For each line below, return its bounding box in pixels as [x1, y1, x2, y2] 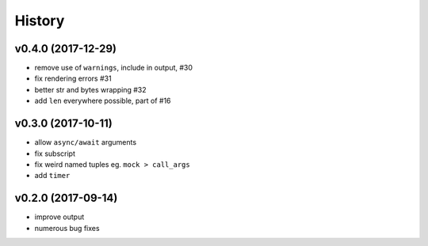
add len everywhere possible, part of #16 [34, 96, 171, 106]
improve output [34, 212, 85, 221]
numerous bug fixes [34, 223, 100, 233]
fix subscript [34, 149, 75, 158]
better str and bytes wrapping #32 [34, 85, 147, 94]
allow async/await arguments [34, 138, 137, 147]
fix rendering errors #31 [34, 74, 112, 83]
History [14, 12, 65, 29]
